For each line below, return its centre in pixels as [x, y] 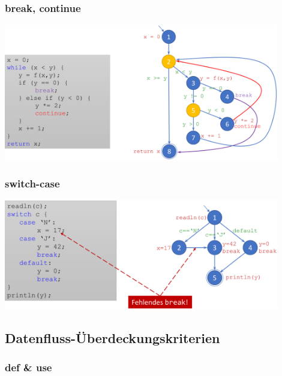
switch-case [32, 183]
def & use [28, 367]
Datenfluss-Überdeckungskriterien [112, 337]
